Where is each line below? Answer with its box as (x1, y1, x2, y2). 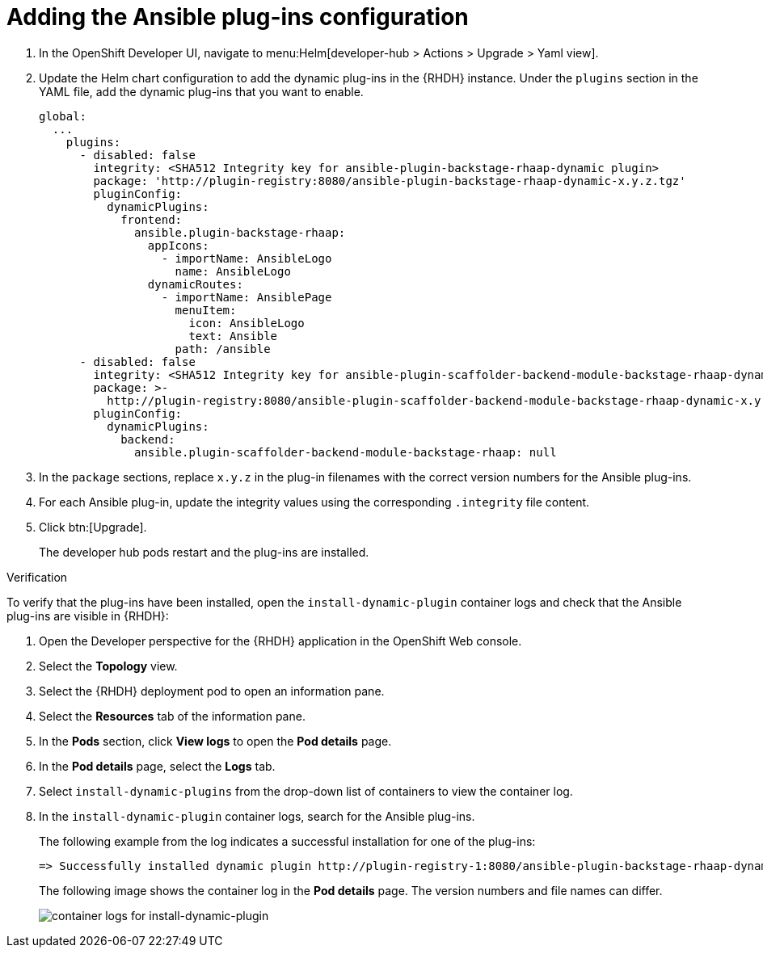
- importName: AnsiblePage (161, 290, 332, 304)
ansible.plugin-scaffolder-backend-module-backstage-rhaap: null (134, 445, 557, 459)
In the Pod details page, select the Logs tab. (39, 759, 276, 773)
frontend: (120, 212, 183, 226)
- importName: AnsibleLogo (161, 251, 332, 265)
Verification (6, 569, 68, 584)
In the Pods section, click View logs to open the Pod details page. (39, 733, 392, 748)
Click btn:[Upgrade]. (39, 519, 147, 534)
